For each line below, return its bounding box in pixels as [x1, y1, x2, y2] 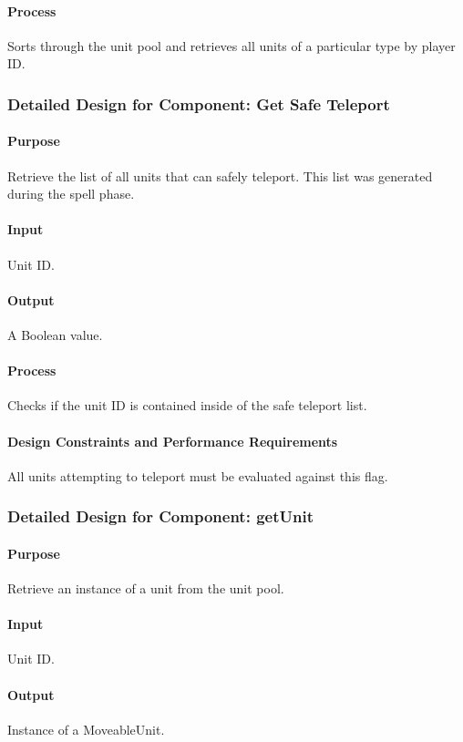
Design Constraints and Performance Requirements [7, 431, 338, 450]
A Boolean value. [7, 325, 103, 344]
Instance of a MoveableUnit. [7, 719, 165, 738]
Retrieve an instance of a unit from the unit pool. [7, 579, 284, 598]
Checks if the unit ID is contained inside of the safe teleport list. [7, 396, 367, 415]
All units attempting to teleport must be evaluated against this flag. [7, 466, 388, 485]
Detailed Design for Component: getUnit [7, 505, 314, 528]
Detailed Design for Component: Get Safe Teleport [7, 92, 390, 115]
